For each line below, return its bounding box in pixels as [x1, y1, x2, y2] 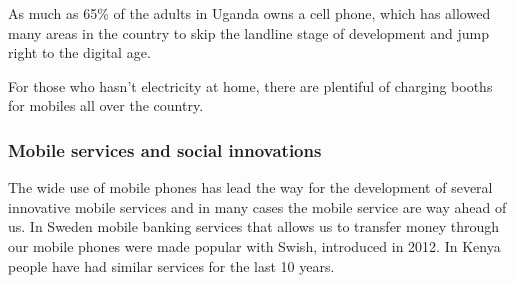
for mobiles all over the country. [8, 95, 204, 116]
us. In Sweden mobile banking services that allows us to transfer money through [8, 216, 500, 237]
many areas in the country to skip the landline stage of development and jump [8, 22, 489, 43]
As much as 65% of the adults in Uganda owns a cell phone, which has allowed [8, 3, 491, 23]
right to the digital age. [8, 42, 151, 63]
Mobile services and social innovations [8, 137, 322, 162]
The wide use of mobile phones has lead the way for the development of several [8, 177, 493, 198]
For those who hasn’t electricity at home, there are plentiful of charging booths [8, 75, 493, 96]
